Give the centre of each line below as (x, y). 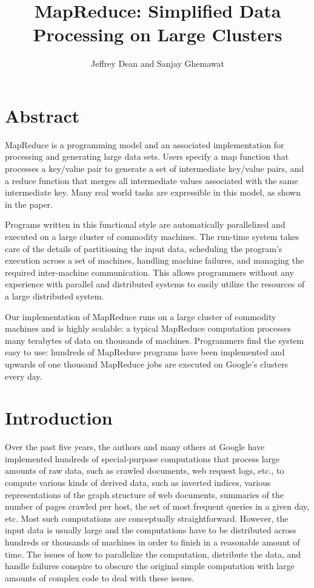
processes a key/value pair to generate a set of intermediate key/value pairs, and (155, 169)
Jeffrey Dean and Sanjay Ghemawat (158, 63)
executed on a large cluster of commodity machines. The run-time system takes (152, 236)
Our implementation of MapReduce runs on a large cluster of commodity (141, 316)
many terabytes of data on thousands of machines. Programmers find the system (155, 340)
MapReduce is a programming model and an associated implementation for (145, 144)
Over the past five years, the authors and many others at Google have (135, 447)
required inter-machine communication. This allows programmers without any (149, 272)
